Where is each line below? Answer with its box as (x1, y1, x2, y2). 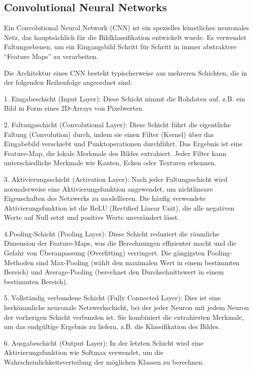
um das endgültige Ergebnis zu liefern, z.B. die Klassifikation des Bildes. (4, 321, 220, 331)
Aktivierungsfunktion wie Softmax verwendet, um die (4, 347, 163, 357)
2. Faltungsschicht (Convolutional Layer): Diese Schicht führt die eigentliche (4, 119, 231, 129)
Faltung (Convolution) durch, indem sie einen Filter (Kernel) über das (4, 129, 214, 139)
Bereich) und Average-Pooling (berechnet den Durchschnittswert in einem (4, 267, 224, 277)
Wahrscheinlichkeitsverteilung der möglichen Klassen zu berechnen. (4, 357, 204, 367)
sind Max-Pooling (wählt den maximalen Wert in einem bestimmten (36, 257, 240, 267)
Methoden (4, 257, 34, 267)
